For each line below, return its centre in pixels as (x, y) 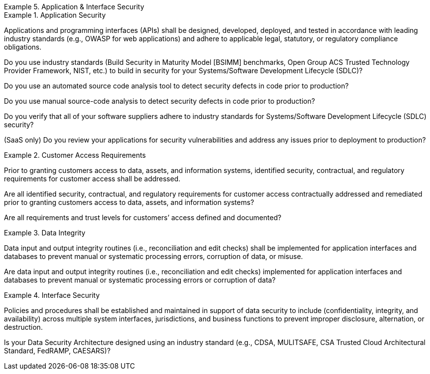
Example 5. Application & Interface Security (74, 7)
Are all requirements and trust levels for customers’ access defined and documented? (143, 217)
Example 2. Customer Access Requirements (75, 155)
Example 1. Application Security (55, 15)
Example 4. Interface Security (52, 295)
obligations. (23, 47)
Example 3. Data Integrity (45, 233)
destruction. (23, 327)
